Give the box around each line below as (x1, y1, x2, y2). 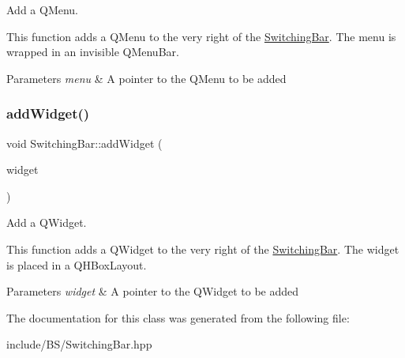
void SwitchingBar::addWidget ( (6, 134, 163, 151)
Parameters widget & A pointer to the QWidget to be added (6, 283, 299, 300)
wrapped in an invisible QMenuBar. (6, 43, 179, 60)
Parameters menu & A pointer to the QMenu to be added (6, 70, 287, 86)
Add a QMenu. (6, 2, 79, 17)
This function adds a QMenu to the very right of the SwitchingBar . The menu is (6, 28, 396, 44)
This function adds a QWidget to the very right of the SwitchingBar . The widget (6, 240, 399, 257)
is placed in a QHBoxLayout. (6, 256, 147, 273)
